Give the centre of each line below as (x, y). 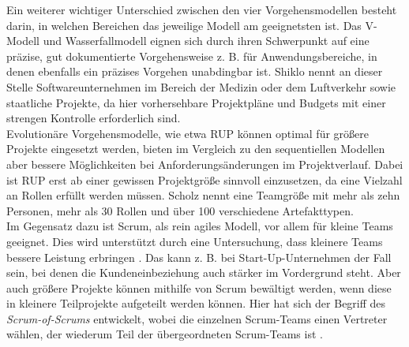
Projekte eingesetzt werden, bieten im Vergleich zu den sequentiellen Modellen (196, 149)
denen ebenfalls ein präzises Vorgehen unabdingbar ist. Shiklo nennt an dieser (195, 71)
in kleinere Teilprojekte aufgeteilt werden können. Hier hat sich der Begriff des (196, 303)
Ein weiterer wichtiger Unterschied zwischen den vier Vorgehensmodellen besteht (202, 9)
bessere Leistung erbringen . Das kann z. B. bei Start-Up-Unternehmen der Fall (199, 257)
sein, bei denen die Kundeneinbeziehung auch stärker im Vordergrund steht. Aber (204, 272)
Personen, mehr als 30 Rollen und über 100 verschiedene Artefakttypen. (180, 210)
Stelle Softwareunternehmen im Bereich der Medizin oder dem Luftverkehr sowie (201, 86)
